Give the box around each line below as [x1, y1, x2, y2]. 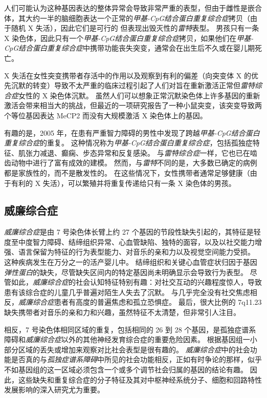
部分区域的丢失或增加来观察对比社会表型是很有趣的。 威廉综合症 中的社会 [4, 344, 250, 354]
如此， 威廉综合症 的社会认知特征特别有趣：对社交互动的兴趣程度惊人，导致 [11, 277, 262, 287]
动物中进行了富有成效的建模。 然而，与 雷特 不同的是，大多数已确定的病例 [11, 157, 257, 168]
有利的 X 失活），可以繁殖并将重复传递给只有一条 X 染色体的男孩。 [11, 177, 236, 188]
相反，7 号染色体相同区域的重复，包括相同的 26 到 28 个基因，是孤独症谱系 [4, 324, 256, 334]
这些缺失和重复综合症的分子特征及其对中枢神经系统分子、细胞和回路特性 [18, 374, 262, 385]
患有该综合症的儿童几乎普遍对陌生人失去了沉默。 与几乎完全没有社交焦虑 [4, 286, 250, 297]
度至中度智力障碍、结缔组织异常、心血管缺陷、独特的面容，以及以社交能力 [4, 236, 255, 247]
